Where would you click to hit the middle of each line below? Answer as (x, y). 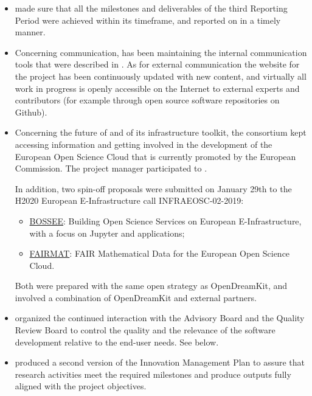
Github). (31, 112)
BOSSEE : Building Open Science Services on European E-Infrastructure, (165, 221)
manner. (30, 32)
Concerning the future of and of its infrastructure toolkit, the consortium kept (161, 132)
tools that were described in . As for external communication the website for (157, 64)
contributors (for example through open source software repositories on (147, 100)
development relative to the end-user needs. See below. (117, 342)
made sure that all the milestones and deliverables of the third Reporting (151, 8)
